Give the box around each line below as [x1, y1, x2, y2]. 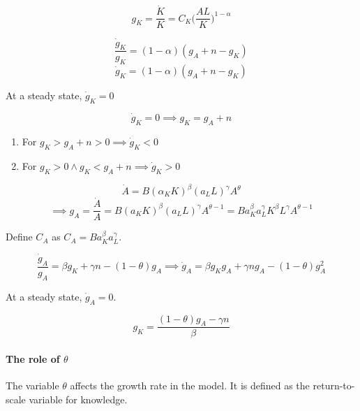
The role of [6, 351, 60, 366]
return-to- [313, 378, 355, 393]
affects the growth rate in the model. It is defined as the [70, 378, 310, 393]
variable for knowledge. [29, 391, 128, 406]
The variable [6, 378, 59, 393]
